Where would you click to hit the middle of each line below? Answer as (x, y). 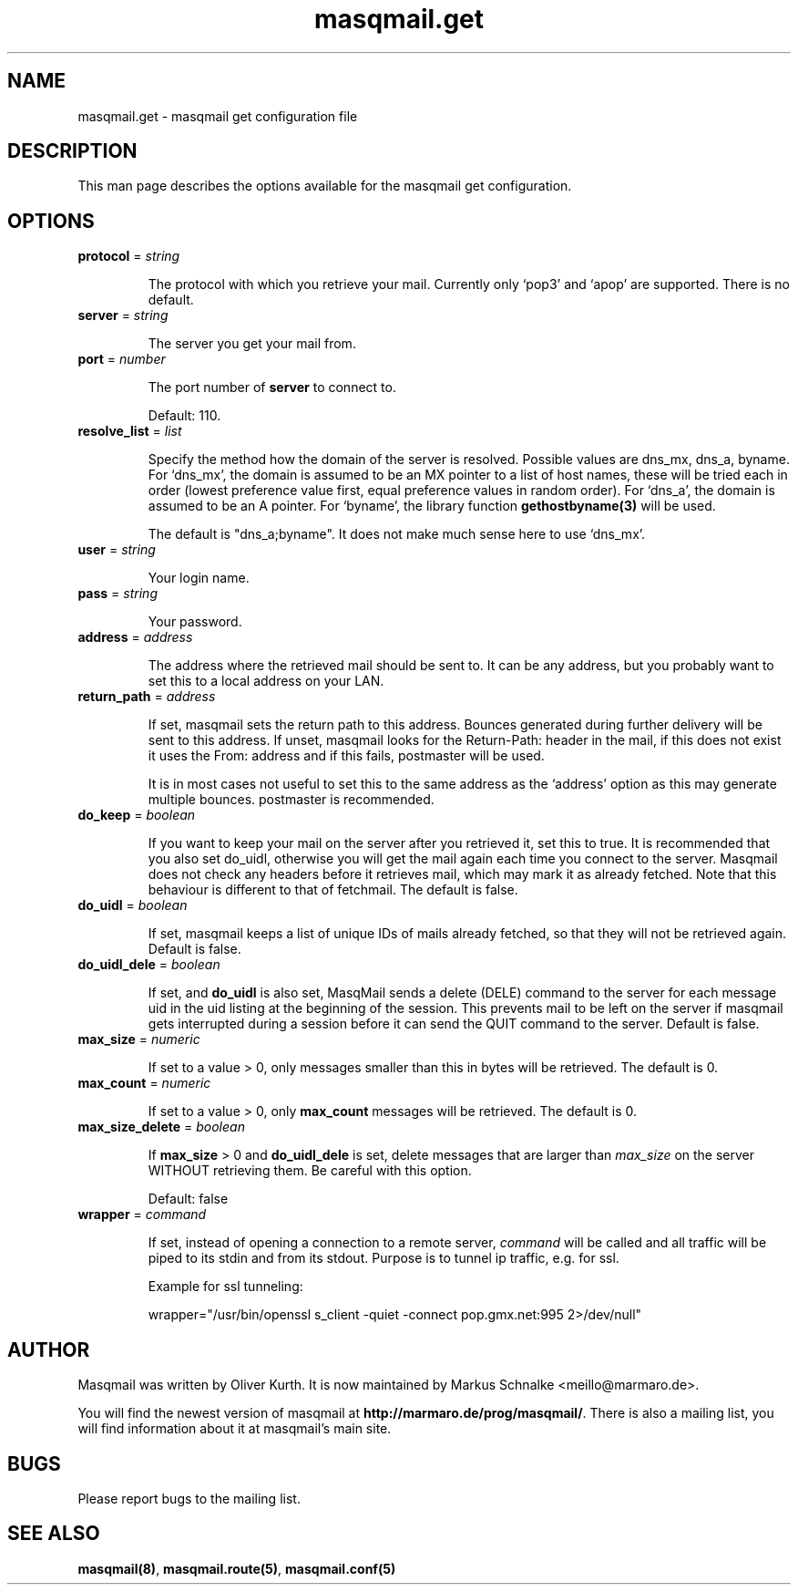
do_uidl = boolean (133, 905)
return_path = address (147, 697)
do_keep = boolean (137, 815)
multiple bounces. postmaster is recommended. (291, 800)
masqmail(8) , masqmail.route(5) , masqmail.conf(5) (237, 1568)
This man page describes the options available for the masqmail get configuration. (325, 186)
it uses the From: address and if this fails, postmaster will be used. (346, 756)
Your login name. (199, 578)
